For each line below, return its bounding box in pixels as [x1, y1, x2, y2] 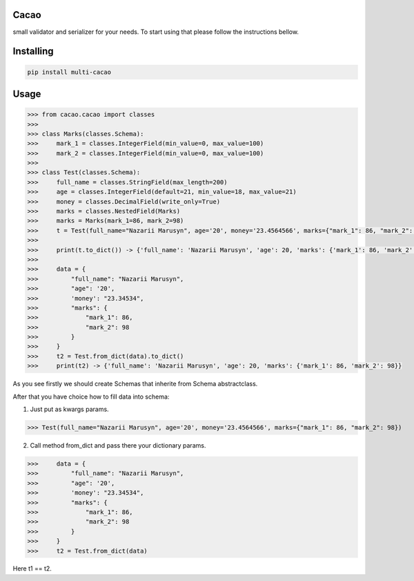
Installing [12, 46, 55, 57]
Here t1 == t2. [12, 564, 52, 573]
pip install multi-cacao [27, 68, 112, 76]
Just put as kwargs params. [30, 405, 110, 414]
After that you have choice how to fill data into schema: [12, 392, 170, 401]
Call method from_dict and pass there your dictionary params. [30, 441, 206, 449]
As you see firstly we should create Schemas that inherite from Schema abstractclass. [12, 380, 258, 388]
